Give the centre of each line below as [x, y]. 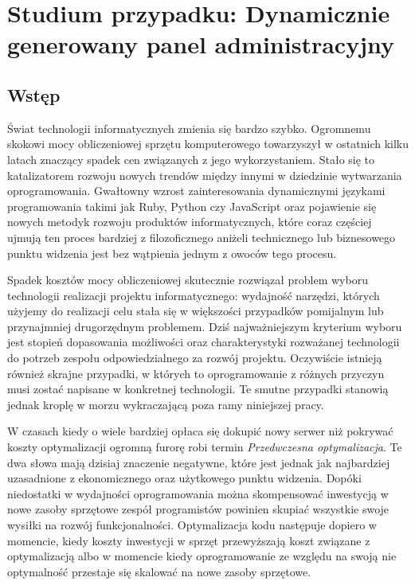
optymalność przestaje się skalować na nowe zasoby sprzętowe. [159, 571]
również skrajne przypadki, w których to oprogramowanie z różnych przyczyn [196, 373]
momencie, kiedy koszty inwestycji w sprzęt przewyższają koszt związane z [189, 540]
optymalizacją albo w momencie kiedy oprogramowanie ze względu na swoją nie [202, 556]
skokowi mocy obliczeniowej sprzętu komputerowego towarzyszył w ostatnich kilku [208, 144]
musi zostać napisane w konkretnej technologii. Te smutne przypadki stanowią [198, 389]
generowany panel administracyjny [201, 44]
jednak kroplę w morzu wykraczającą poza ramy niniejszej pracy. [166, 404]
